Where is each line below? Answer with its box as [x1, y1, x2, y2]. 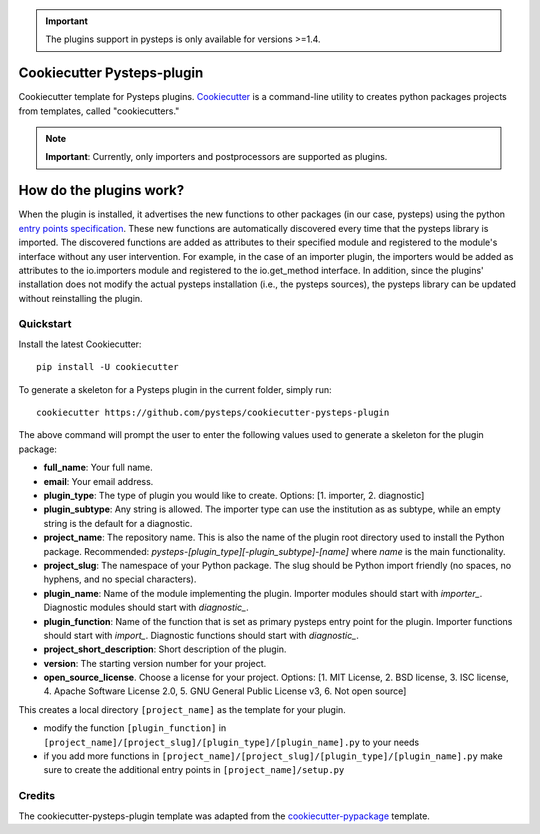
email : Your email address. [43, 475, 154, 487]
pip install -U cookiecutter [36, 361, 179, 373]
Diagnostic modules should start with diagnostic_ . [43, 601, 249, 614]
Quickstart [18, 317, 72, 331]
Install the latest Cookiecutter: [18, 338, 142, 350]
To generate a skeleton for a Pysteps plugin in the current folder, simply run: [18, 383, 332, 395]
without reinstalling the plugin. [18, 292, 144, 304]
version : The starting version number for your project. [43, 657, 267, 669]
